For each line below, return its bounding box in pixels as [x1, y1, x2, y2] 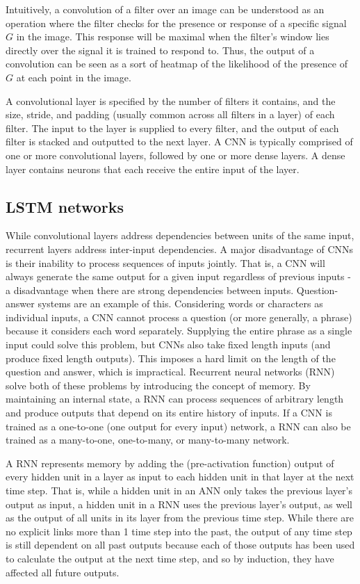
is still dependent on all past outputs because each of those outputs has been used [6, 537, 355, 552]
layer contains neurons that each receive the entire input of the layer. [6, 161, 300, 176]
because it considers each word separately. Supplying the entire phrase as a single [6, 323, 352, 338]
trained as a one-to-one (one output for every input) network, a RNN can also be [6, 419, 351, 433]
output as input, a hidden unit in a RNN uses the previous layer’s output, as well [6, 496, 352, 511]
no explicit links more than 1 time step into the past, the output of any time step [6, 524, 352, 538]
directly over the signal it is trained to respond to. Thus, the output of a [6, 42, 315, 57]
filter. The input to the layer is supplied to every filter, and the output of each [6, 120, 339, 135]
